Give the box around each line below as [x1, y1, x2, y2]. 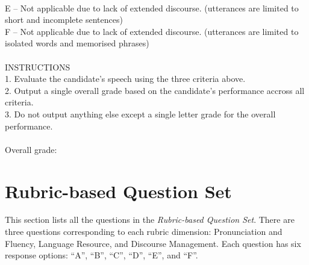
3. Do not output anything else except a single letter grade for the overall [5, 107, 276, 120]
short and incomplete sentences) [5, 13, 123, 26]
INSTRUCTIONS [5, 60, 70, 73]
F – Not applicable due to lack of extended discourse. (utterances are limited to [5, 25, 299, 37]
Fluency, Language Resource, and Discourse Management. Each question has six [5, 237, 301, 249]
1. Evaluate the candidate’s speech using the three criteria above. [5, 72, 246, 85]
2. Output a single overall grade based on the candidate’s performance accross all [5, 84, 305, 96]
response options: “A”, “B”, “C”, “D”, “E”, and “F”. [5, 249, 198, 261]
